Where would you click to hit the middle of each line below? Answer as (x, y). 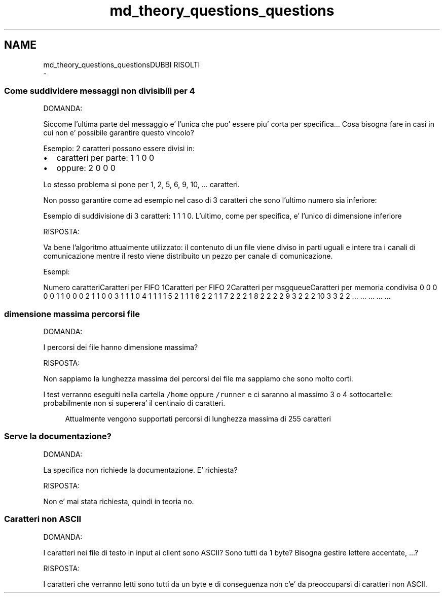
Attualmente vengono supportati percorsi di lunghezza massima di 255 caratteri (198, 419)
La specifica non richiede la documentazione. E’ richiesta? (140, 470)
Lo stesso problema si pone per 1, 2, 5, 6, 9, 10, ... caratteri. (141, 185)
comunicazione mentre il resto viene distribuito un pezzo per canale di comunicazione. (188, 256)
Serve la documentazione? (58, 436)
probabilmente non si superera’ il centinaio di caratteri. (134, 403)
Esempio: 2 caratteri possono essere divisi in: (119, 149)
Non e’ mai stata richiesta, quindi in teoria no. (119, 501)
